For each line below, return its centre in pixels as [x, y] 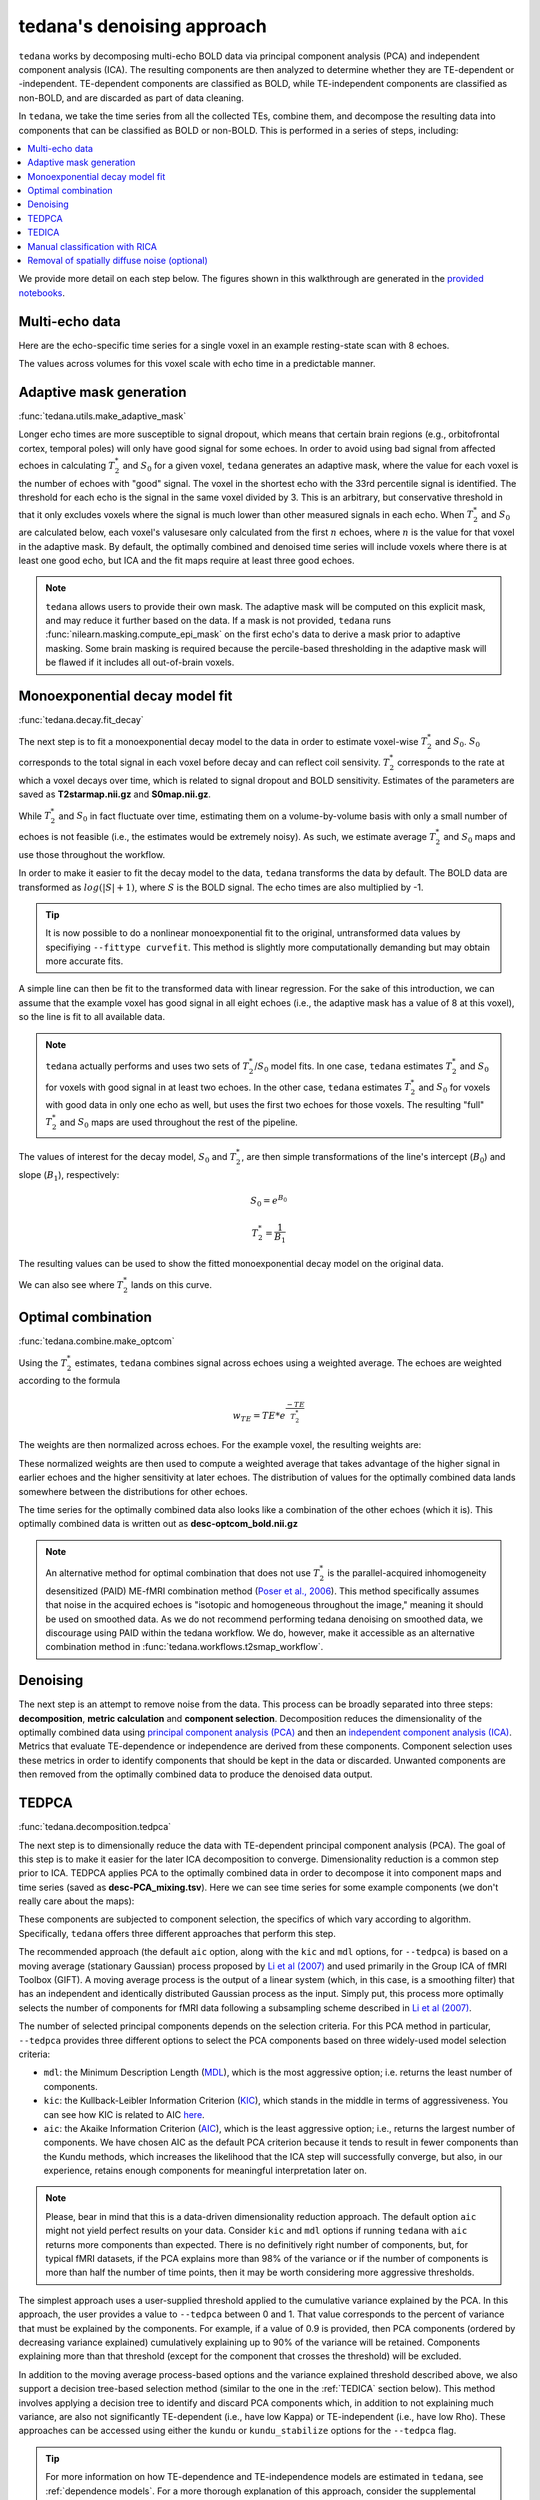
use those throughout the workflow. [92, 854]
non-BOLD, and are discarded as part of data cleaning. [131, 97]
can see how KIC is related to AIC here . [124, 2114]
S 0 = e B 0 [269, 1201]
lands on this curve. [171, 1285]
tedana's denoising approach [142, 26]
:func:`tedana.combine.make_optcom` [96, 1341]
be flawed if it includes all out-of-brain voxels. [140, 662]
